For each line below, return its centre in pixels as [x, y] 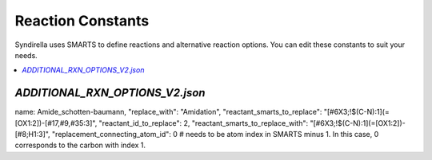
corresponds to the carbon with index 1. [80, 145]
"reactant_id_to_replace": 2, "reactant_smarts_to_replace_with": [204, 123]
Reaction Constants [82, 21]
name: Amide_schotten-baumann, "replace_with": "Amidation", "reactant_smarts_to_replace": [168, 112]
